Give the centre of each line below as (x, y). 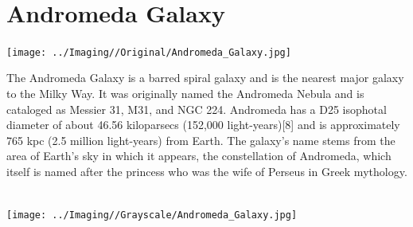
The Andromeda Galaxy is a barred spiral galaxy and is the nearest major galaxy (205, 78)
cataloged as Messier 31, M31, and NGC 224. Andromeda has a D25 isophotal (197, 109)
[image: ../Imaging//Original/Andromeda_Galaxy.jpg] (149, 52)
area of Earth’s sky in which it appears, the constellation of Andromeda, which (199, 156)
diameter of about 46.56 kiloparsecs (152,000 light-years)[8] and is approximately (203, 125)
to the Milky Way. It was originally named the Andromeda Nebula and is (185, 93)
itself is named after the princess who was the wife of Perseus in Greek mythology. (207, 171)
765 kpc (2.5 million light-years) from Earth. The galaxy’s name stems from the (201, 140)
